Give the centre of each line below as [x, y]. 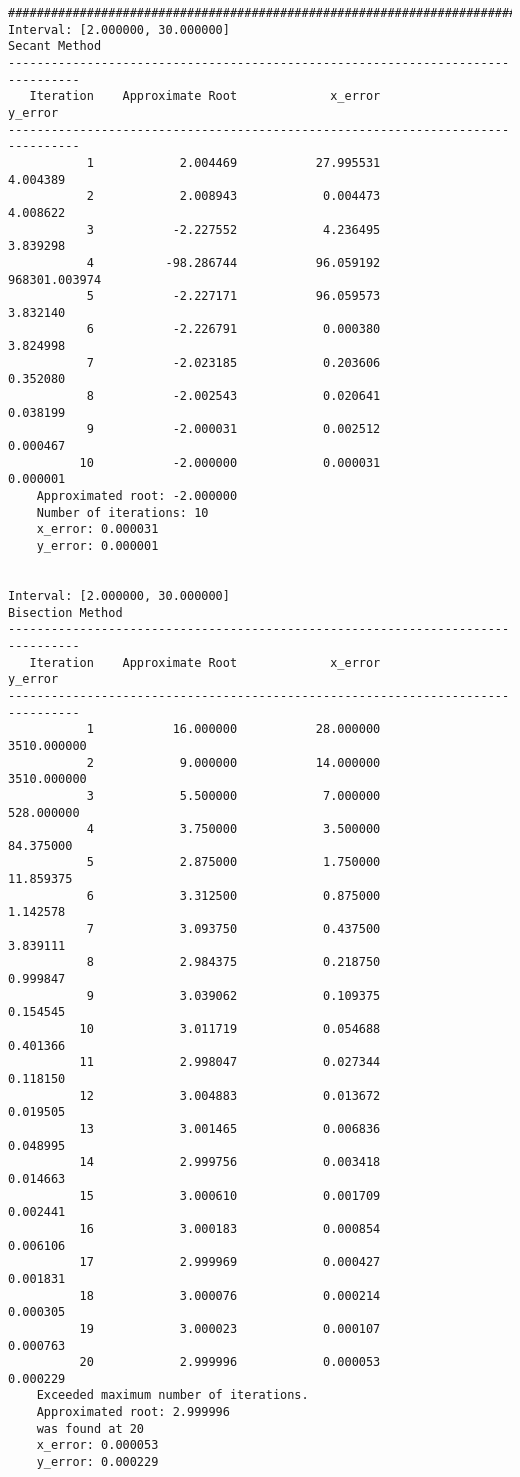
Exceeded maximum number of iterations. [172, 1395]
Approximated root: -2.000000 [137, 496]
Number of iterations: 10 [122, 512]
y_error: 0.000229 [97, 1462]
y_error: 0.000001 [97, 546]
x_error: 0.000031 [97, 529]
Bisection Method [65, 612]
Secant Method [55, 46]
